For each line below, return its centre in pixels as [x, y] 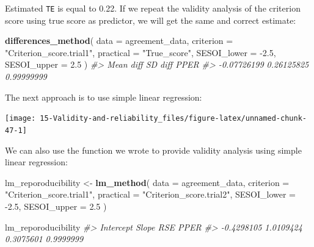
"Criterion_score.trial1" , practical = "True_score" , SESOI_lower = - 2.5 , [141, 52]
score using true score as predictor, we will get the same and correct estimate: [151, 20]
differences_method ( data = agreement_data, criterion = [119, 41]
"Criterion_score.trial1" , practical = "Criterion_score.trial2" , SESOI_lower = [151, 194]
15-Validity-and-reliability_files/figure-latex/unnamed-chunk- [173, 119]
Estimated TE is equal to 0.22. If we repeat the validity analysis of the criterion [153, 8]
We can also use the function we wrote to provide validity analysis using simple [153, 150]
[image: [20, 119]
